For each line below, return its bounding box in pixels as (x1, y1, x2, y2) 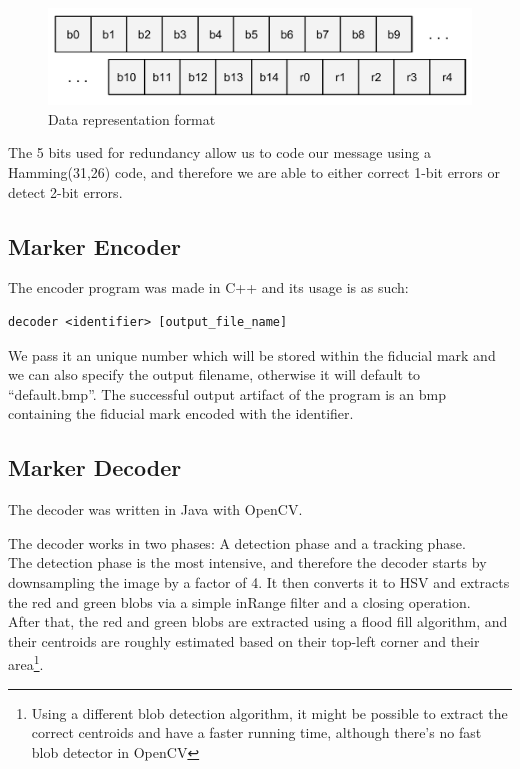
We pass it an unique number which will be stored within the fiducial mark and (8, 344, 496, 365)
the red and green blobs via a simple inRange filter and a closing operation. (8, 591, 471, 612)
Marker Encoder (8, 230, 181, 261)
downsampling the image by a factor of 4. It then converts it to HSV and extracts (8, 572, 510, 593)
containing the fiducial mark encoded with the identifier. (8, 403, 354, 424)
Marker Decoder (8, 452, 182, 483)
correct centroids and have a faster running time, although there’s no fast (31, 722, 482, 743)
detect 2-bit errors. (8, 181, 123, 202)
